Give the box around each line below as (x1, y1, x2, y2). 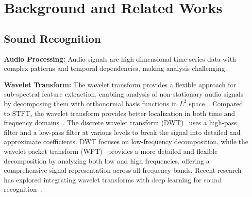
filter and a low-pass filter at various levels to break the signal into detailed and (4, 127, 241, 137)
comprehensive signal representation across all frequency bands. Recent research (4, 165, 242, 175)
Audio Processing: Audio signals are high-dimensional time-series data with (4, 53, 236, 64)
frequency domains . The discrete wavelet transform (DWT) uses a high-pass (4, 117, 237, 128)
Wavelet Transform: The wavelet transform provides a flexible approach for (4, 79, 236, 89)
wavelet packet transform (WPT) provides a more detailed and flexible (4, 146, 218, 156)
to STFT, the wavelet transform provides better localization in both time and (4, 108, 235, 118)
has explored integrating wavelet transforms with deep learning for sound (4, 174, 221, 184)
